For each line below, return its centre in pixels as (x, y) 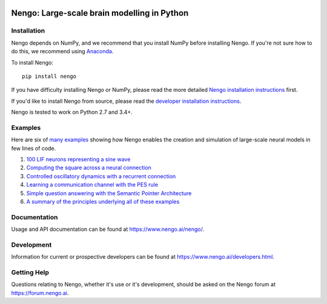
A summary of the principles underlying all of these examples (103, 201)
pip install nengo (49, 76)
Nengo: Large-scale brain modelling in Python (100, 13)
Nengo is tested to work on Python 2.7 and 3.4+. (72, 112)
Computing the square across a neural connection (89, 168)
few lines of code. (34, 148)
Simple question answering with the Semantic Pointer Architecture (109, 193)
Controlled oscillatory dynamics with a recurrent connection (101, 176)
